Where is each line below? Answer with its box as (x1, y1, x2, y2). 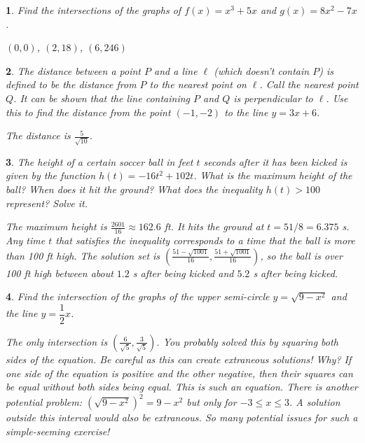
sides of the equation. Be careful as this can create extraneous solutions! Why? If (6, 351, 352, 366)
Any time (6, 233, 46, 248)
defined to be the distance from (6, 77, 137, 92)
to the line (224, 104, 268, 119)
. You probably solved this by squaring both (156, 334, 338, 349)
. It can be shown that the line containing (13, 90, 190, 105)
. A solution (289, 395, 340, 409)
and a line (154, 63, 198, 78)
